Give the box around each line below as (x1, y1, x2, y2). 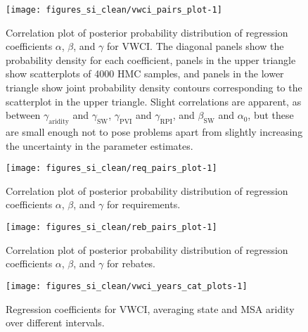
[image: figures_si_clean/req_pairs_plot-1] (6, 163, 217, 174)
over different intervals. (6, 315, 105, 330)
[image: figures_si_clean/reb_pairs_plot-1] (6, 222, 217, 233)
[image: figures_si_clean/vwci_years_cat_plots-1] (6, 281, 248, 291)
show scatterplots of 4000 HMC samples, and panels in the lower (6, 66, 284, 81)
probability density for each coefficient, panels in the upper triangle (6, 52, 296, 67)
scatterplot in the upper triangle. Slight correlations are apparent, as (6, 94, 302, 108)
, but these (248, 108, 294, 122)
